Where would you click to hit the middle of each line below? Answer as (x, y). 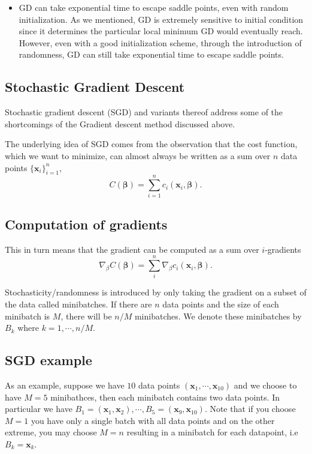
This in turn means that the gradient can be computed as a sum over (132, 249)
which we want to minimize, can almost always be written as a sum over (138, 155)
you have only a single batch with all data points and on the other (153, 420)
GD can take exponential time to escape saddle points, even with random (154, 7)
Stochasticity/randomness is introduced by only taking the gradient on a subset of (156, 292)
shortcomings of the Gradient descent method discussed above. (120, 123)
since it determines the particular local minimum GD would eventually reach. (161, 31)
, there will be (86, 316)
